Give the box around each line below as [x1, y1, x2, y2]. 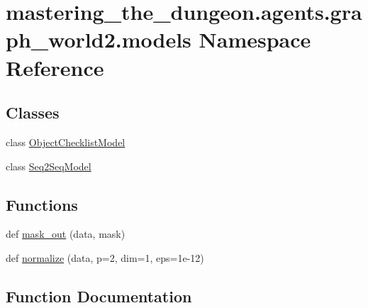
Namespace [199, 25, 311, 54]
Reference [6, 53, 104, 82]
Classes [6, 101, 60, 123]
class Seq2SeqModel [6, 158, 91, 173]
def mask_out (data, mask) [6, 226, 126, 241]
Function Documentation [6, 285, 192, 307]
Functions [6, 193, 78, 215]
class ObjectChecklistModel [6, 134, 126, 149]
